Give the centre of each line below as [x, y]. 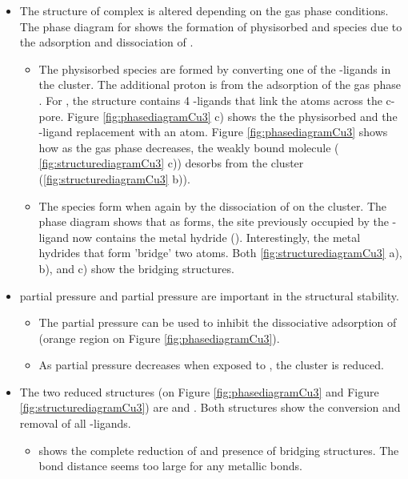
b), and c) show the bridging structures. [136, 268]
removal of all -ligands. [75, 423]
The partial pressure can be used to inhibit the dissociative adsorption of [218, 322]
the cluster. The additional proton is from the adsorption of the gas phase [220, 85]
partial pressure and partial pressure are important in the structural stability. [209, 295]
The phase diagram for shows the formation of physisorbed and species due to [211, 26]
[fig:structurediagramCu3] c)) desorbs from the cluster [171, 163]
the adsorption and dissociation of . [106, 42]
